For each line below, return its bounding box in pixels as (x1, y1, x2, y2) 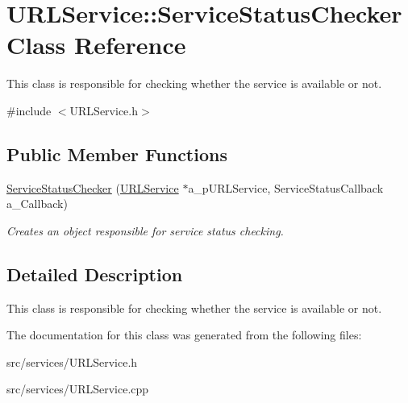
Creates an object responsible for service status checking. (6, 222, 284, 239)
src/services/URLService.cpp (6, 380, 149, 397)
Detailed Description (6, 261, 183, 286)
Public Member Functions (6, 141, 227, 166)
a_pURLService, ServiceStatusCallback (188, 179, 384, 196)
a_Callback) (6, 195, 68, 212)
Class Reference (6, 28, 186, 61)
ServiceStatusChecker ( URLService (6, 179, 179, 196)
